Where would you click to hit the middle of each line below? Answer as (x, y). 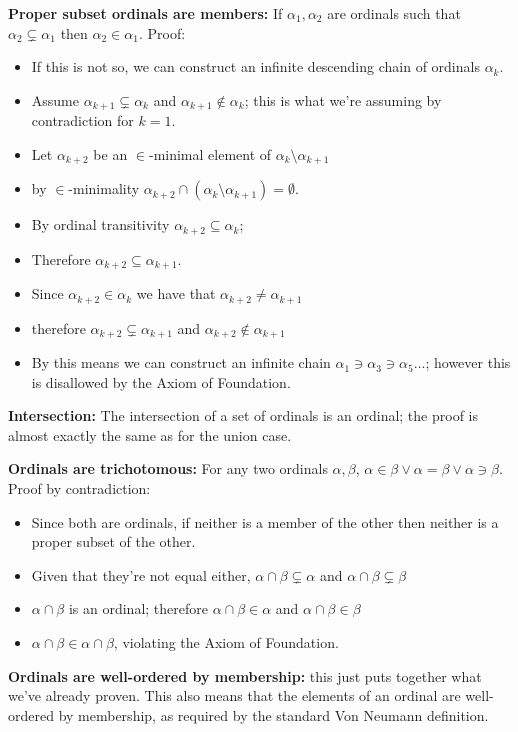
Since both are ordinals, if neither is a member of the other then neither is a (265, 521)
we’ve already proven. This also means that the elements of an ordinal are (234, 695)
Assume (55, 99)
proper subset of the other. (113, 541)
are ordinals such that (394, 13)
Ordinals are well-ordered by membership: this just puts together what (245, 675)
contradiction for (82, 120)
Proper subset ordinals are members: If (145, 13)
